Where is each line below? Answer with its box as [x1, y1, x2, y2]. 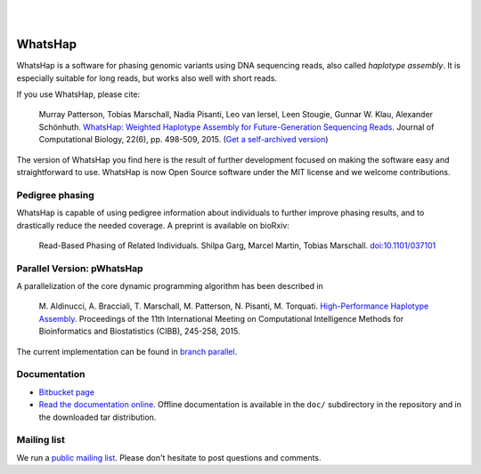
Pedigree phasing [16, 189, 95, 201]
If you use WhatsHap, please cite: [16, 89, 141, 100]
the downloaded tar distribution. [38, 412, 157, 422]
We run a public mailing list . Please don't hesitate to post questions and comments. [16, 452, 322, 462]
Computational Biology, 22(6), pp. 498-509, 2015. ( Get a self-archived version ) [38, 134, 329, 145]
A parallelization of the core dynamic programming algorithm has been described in [16, 281, 324, 292]
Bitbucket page [38, 387, 95, 398]
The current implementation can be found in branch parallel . [16, 346, 238, 357]
